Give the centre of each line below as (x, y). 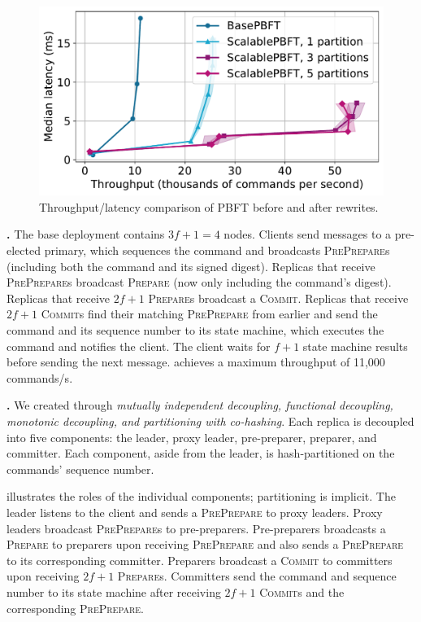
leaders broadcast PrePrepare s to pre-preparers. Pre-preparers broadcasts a (196, 528)
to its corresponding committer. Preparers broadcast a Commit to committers (200, 560)
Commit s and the (302, 591)
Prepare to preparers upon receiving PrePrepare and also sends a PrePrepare (205, 544)
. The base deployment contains (86, 234)
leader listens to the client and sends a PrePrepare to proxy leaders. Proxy (195, 512)
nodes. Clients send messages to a (308, 234)
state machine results (355, 346)
